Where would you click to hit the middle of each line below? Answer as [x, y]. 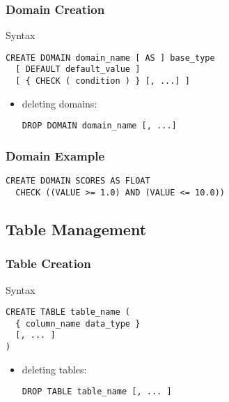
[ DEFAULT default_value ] [78, 69]
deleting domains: [60, 103]
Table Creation [48, 263]
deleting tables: [54, 369]
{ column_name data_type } [78, 323]
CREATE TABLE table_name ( [68, 312]
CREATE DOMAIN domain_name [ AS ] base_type [110, 58]
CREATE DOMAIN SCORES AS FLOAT [78, 181]
